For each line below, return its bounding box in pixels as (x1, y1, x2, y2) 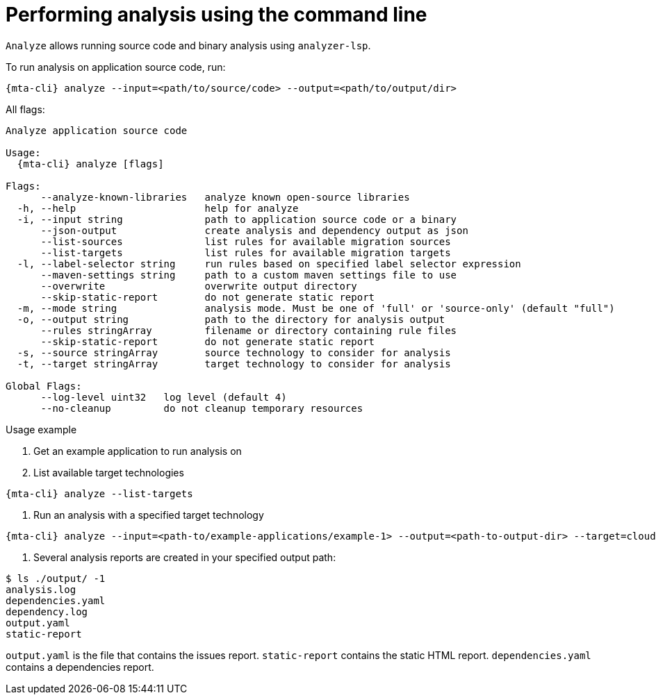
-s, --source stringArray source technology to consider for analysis (17, 347, 451, 358)
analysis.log (6, 583, 76, 595)
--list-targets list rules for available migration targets (40, 247, 451, 258)
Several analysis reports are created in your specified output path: (33, 551, 336, 563)
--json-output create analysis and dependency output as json (40, 224, 468, 236)
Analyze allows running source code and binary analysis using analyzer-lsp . (6, 39, 371, 51)
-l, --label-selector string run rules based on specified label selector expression (17, 258, 521, 269)
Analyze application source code (6, 124, 188, 136)
